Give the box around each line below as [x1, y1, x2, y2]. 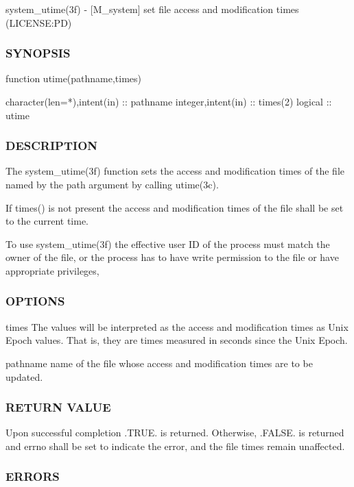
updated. [5, 369, 43, 384]
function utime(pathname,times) [5, 71, 142, 86]
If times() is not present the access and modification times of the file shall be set [5, 200, 344, 214]
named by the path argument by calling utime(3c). [5, 177, 219, 191]
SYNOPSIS [5, 45, 71, 62]
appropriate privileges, [5, 263, 99, 277]
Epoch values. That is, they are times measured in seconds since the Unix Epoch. [5, 333, 348, 347]
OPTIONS [5, 292, 65, 310]
